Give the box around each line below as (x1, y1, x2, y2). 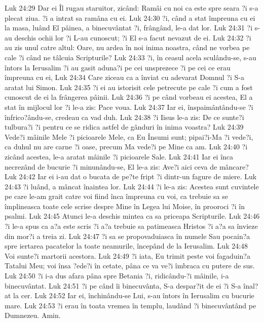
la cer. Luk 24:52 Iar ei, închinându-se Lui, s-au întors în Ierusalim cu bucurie (13, 290, 254, 301)
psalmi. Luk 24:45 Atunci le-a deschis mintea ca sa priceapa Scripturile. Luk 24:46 (5, 211, 260, 221)
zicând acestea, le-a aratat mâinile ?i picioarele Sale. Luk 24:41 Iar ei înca (5, 151, 234, 162)
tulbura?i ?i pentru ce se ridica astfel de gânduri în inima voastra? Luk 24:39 (5, 122, 244, 132)
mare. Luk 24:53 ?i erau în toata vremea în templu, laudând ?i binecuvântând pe (5, 300, 256, 310)
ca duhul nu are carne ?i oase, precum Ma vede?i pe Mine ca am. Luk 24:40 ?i (5, 141, 248, 152)
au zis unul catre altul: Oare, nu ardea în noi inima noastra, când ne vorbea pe (5, 42, 250, 53)
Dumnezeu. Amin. (5, 310, 61, 320)
